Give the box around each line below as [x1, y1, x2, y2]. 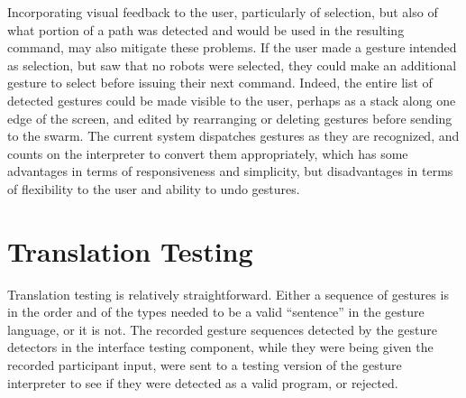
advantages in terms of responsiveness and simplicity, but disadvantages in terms [7, 162, 453, 180]
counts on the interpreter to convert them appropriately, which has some [7, 143, 408, 162]
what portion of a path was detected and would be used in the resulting [7, 20, 405, 39]
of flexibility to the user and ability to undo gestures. [7, 179, 300, 198]
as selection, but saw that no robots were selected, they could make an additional [7, 55, 457, 74]
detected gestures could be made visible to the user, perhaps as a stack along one [7, 90, 456, 109]
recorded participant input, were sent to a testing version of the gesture [7, 356, 402, 375]
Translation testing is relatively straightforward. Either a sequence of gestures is [7, 284, 449, 303]
